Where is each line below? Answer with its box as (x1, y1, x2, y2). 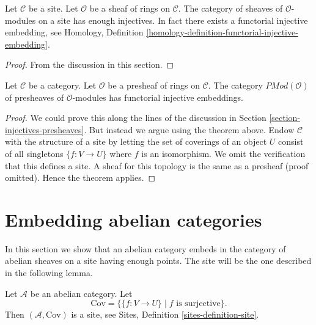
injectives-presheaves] (5, 123, 84, 136)
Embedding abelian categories (5, 206, 262, 232)
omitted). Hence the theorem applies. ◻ (5, 171, 156, 184)
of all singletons (5, 147, 64, 159)
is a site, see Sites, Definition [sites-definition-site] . (71, 308, 259, 321)
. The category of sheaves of (178, 2, 283, 14)
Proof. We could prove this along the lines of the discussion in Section (5, 111, 266, 124)
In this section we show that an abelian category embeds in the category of (5, 242, 286, 255)
